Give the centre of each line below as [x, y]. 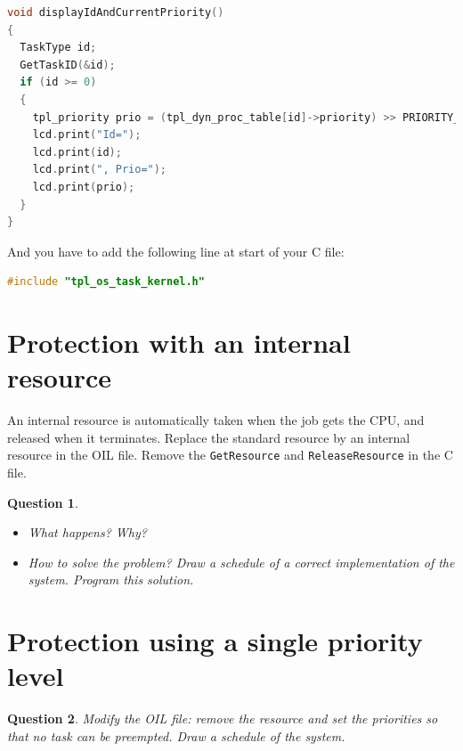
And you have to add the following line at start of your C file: [176, 251]
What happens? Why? [87, 532]
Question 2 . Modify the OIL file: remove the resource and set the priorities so [223, 718]
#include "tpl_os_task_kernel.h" [106, 282]
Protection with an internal [179, 343]
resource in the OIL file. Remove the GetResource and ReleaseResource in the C [230, 455]
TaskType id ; [58, 48]
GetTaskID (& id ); [68, 65]
